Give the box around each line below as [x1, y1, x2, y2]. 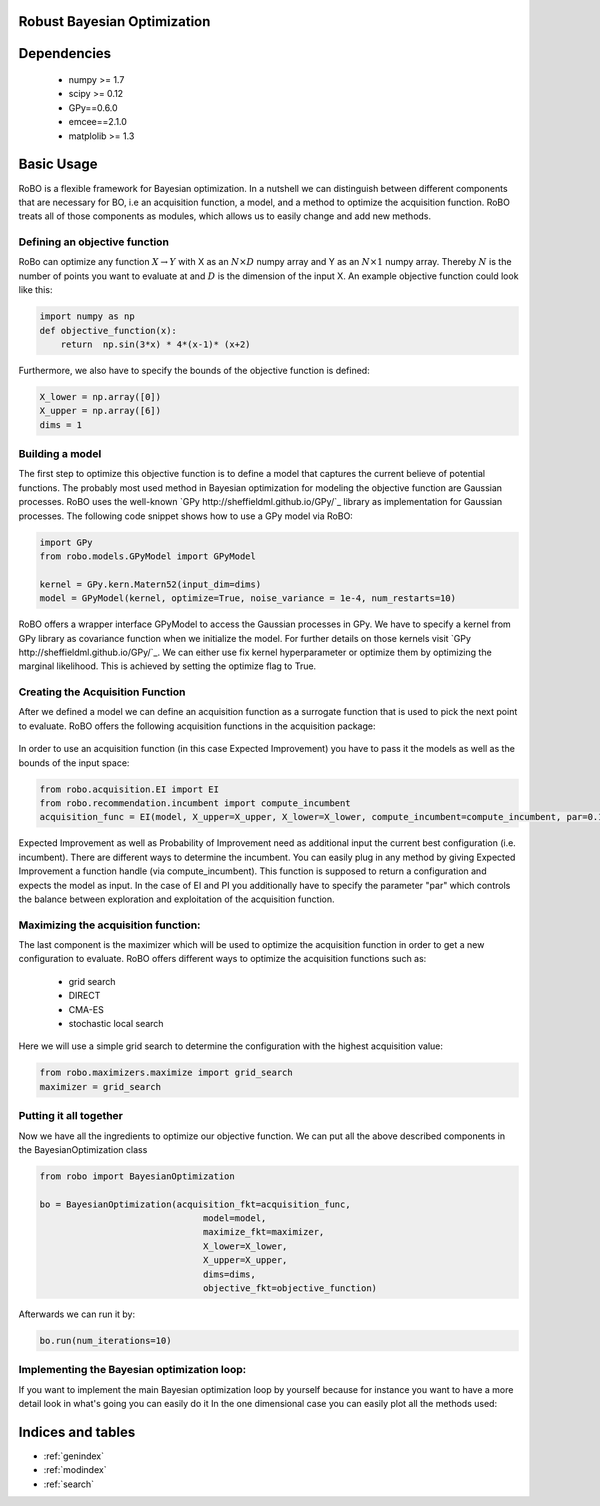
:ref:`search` [43, 1478, 95, 1490]
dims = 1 [39, 419, 83, 430]
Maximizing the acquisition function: [18, 918, 201, 932]
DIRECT [68, 990, 101, 1002]
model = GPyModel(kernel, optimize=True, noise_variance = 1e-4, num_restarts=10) [39, 593, 457, 604]
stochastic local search [68, 1018, 164, 1030]
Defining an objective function [18, 235, 170, 249]
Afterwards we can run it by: [18, 1308, 135, 1320]
